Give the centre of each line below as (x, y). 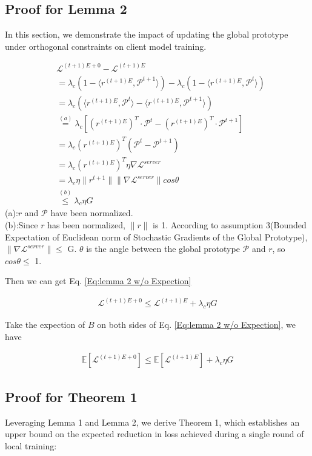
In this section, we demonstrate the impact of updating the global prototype (147, 34)
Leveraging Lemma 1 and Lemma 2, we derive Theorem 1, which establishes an (152, 422)
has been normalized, (86, 224)
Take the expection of (45, 325)
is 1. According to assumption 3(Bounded (230, 224)
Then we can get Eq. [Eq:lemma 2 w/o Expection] (98, 281)
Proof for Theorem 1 (71, 396)
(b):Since (22, 224)
